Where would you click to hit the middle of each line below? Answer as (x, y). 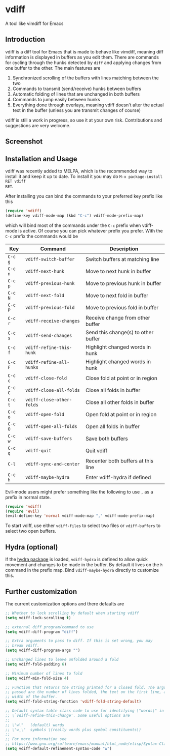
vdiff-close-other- (49, 400)
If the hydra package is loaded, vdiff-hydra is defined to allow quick (77, 559)
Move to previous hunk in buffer (123, 283)
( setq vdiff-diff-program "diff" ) (42, 632)
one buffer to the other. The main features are (53, 68)
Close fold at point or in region (121, 378)
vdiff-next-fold (45, 295)
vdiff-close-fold (46, 378)
